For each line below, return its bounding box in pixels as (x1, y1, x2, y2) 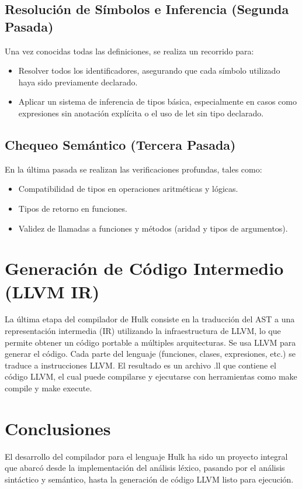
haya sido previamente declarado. (18, 75, 138, 88)
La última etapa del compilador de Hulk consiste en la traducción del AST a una (5, 313, 295, 325)
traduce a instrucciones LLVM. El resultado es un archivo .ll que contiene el (5, 359, 276, 371)
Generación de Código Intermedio (5, 256, 284, 280)
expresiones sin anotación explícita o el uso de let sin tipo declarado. (18, 106, 264, 119)
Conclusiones (5, 416, 111, 440)
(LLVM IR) (5, 279, 100, 303)
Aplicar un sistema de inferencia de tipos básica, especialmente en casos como (18, 95, 297, 108)
